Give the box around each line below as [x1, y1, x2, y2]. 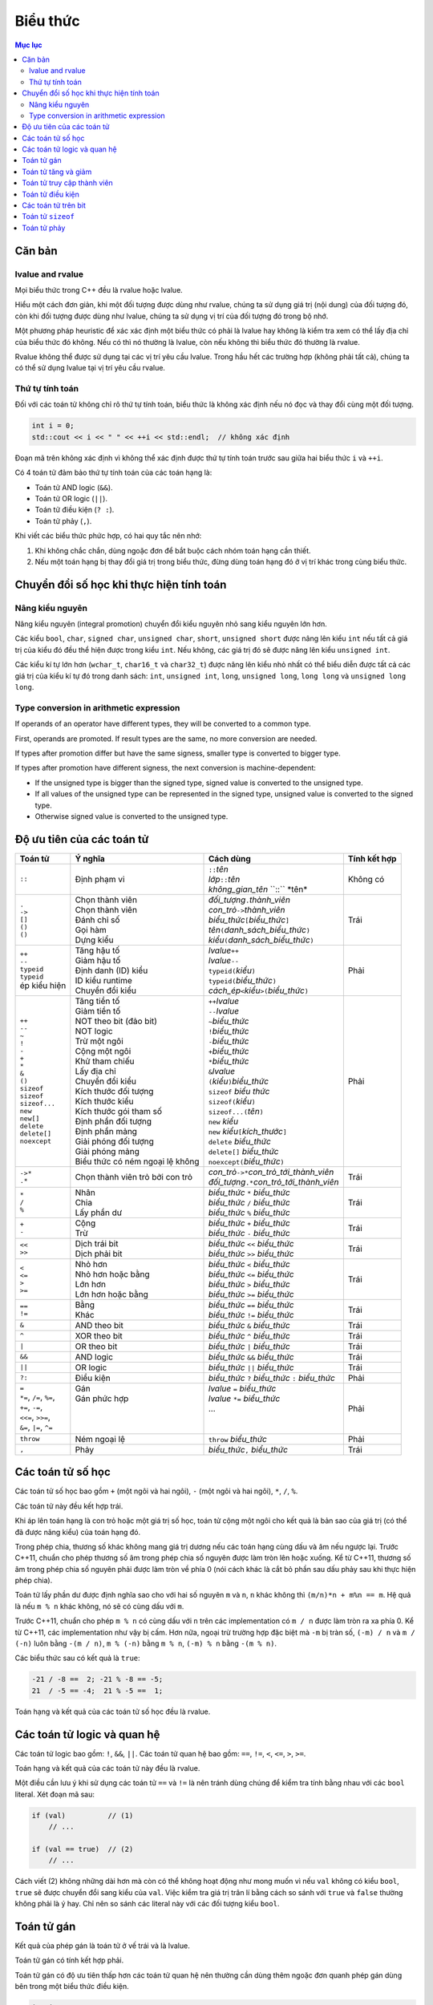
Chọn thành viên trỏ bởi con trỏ [75, 1171, 192, 1182]
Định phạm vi [75, 873, 125, 885]
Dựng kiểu [75, 934, 114, 946]
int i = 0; [31, 421, 75, 431]
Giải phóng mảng [75, 1145, 140, 1156]
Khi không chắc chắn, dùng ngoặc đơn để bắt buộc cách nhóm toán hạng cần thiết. [34, 545, 312, 555]
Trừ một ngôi [75, 1035, 123, 1047]
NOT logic [75, 1025, 113, 1036]
